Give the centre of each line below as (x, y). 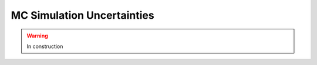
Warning (37, 36)
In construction (45, 46)
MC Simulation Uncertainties (83, 15)
